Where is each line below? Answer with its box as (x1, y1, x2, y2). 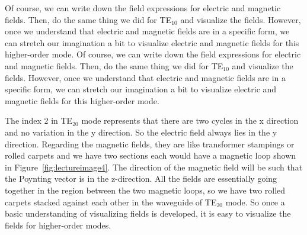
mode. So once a (225, 195, 285, 208)
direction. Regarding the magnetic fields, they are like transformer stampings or (5, 137, 295, 150)
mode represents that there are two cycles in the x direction (81, 114, 299, 127)
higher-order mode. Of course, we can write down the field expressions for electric (5, 48, 301, 60)
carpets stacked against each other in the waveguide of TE (5, 195, 217, 208)
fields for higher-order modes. (5, 218, 111, 231)
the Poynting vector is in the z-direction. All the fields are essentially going (5, 172, 277, 185)
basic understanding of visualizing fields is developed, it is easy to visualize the (5, 207, 291, 220)
